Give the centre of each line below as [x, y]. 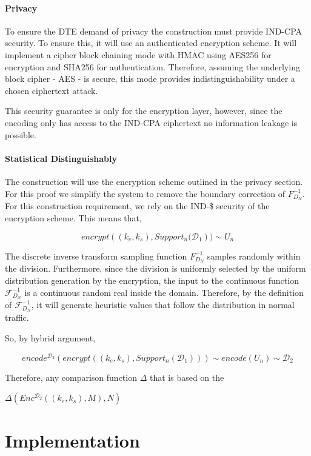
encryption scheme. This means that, [73, 217]
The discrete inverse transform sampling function [96, 256]
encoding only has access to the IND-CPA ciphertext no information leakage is [151, 122]
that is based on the [187, 377]
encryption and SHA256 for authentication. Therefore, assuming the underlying [152, 66]
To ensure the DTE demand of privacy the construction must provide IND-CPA [153, 31]
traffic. [17, 317]
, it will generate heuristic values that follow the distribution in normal [163, 305]
